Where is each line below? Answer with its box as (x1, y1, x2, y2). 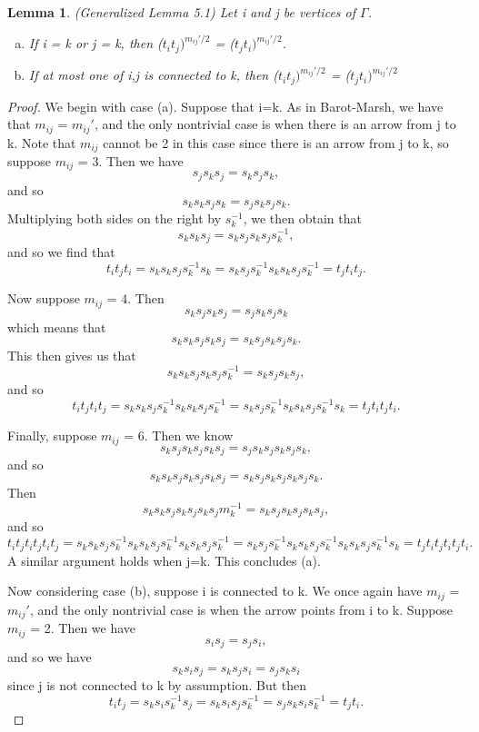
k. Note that (7, 133, 76, 152)
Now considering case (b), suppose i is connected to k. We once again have (7, 581, 423, 600)
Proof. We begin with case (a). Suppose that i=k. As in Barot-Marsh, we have (7, 96, 444, 115)
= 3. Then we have (77, 152, 184, 170)
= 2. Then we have (30, 618, 136, 638)
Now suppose (7, 289, 80, 308)
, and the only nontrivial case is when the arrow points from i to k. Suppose (29, 599, 454, 618)
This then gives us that (7, 346, 136, 365)
